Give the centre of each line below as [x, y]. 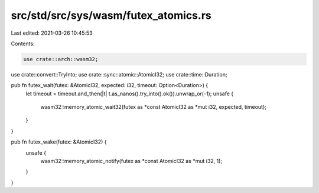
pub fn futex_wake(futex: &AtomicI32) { [59, 142]
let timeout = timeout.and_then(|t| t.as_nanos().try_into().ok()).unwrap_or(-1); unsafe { [129, 94]
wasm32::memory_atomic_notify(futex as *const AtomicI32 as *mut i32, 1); [131, 161]
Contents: [23, 44]
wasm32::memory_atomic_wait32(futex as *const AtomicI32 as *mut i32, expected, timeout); [154, 107]
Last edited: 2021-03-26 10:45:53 [52, 33]
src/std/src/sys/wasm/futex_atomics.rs [111, 15]
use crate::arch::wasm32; [61, 59]
